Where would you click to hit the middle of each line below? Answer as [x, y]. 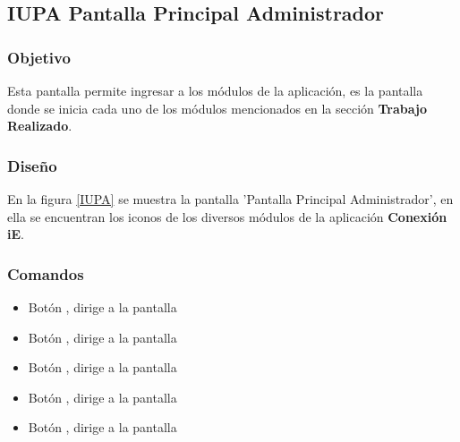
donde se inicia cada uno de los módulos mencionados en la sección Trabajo [217, 108]
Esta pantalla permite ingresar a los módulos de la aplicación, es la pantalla [215, 90]
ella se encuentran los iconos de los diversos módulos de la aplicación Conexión [227, 216]
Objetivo [39, 57]
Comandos [46, 273]
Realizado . [40, 126]
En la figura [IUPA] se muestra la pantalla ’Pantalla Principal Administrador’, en [230, 199]
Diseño [32, 165]
